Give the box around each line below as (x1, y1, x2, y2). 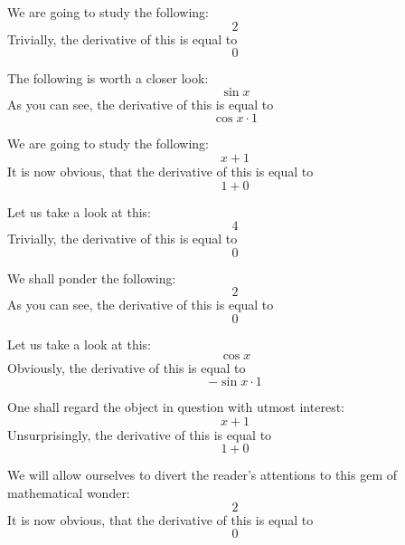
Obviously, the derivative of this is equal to (7, 358, 246, 377)
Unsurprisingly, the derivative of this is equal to (7, 425, 272, 444)
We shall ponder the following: (7, 268, 176, 287)
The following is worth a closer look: (7, 69, 209, 88)
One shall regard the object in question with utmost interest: (7, 397, 344, 416)
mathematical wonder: (7, 483, 130, 502)
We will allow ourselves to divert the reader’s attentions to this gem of (7, 465, 398, 484)
